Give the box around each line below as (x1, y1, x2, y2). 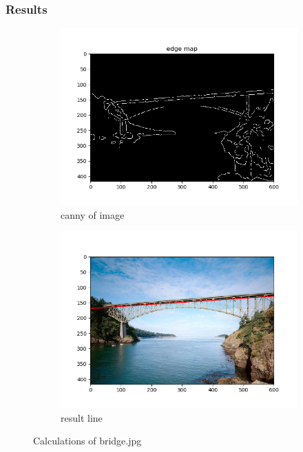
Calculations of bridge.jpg (33, 433, 142, 448)
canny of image (61, 207, 125, 222)
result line (61, 410, 103, 424)
